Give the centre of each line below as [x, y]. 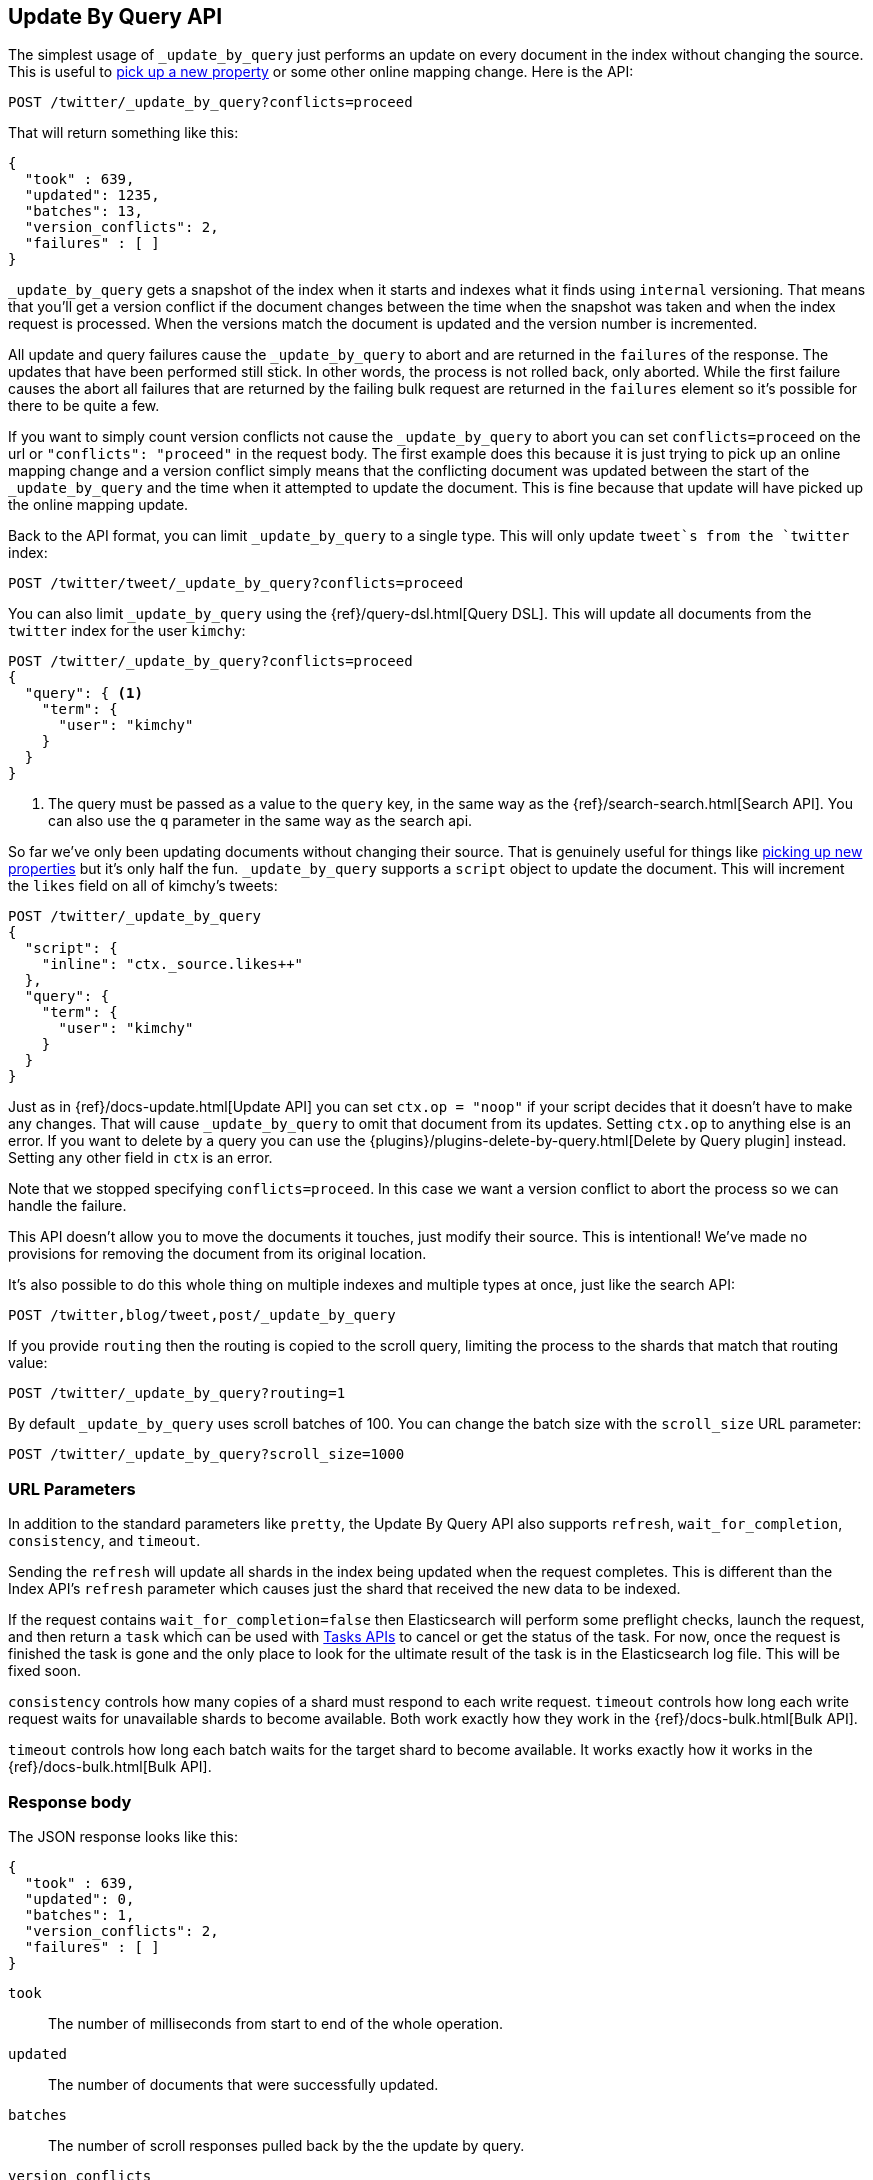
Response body [70, 1801]
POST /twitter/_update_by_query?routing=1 [177, 1393]
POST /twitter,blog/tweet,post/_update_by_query [202, 1315]
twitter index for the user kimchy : [127, 631]
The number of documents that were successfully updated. [243, 2084]
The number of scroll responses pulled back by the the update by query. [286, 2145]
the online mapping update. [98, 505]
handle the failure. [67, 1206]
